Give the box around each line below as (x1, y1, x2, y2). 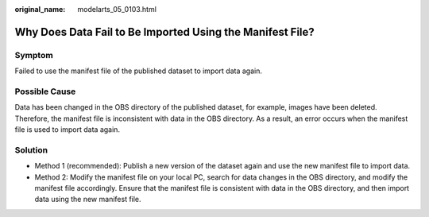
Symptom (14, 49, 53, 60)
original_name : (14, 5, 66, 14)
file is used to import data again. (14, 125, 121, 134)
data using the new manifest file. (34, 195, 142, 204)
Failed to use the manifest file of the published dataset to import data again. (14, 66, 262, 76)
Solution (14, 144, 48, 155)
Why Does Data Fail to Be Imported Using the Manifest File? (14, 25, 315, 39)
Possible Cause (14, 86, 76, 97)
